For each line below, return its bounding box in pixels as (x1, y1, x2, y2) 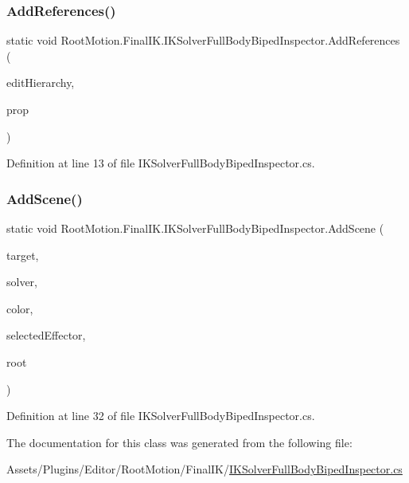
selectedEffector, (6, 327, 86, 344)
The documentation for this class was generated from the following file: (6, 434, 353, 450)
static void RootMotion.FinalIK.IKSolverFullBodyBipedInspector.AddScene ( (6, 220, 384, 236)
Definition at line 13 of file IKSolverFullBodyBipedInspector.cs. (6, 155, 315, 171)
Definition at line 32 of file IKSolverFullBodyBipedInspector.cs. (6, 407, 315, 424)
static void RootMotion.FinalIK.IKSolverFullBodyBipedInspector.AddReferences (6, 32, 400, 49)
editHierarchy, (6, 74, 75, 91)
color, (6, 300, 33, 316)
